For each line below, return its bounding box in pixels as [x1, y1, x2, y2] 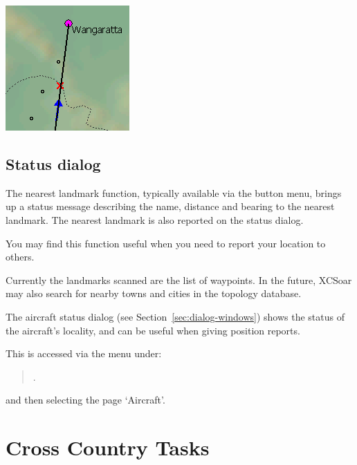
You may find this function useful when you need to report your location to [6, 236, 326, 250]
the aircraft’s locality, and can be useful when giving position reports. [6, 323, 300, 337]
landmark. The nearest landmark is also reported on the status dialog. [6, 212, 304, 227]
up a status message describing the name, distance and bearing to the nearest [6, 199, 335, 213]
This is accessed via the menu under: [6, 346, 162, 361]
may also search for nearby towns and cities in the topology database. [6, 286, 302, 301]
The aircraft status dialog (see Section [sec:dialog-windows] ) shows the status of [6, 309, 345, 323]
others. [6, 249, 35, 264]
